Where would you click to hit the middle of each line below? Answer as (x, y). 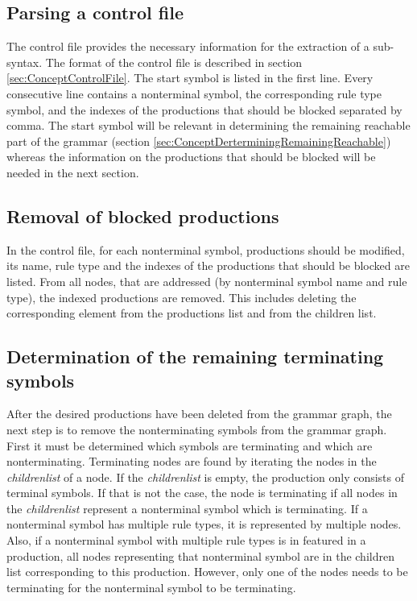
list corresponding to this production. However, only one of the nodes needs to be (207, 572)
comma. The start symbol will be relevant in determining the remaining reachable (208, 125)
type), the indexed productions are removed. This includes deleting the (182, 297)
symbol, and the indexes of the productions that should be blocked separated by (204, 109)
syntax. (25, 62)
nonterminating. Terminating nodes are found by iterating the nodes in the (192, 461)
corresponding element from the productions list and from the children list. (192, 313)
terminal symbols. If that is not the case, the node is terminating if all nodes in (202, 493)
